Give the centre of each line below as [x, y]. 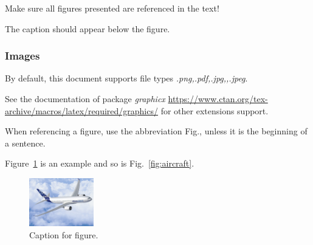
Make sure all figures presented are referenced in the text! [112, 8]
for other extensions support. [215, 110]
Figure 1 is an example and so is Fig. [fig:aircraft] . [100, 163]
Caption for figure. [64, 235]
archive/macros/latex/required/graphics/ [81, 110]
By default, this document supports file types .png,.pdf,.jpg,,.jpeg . [126, 78]
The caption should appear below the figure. [88, 28]
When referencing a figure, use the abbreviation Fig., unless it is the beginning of [156, 131]
